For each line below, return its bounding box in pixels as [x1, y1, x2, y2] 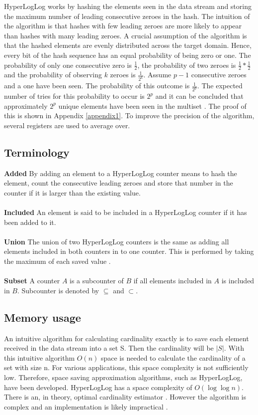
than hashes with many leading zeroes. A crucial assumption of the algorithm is [4, 30, 247, 40]
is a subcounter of [70, 275, 124, 286]
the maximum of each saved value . [4, 256, 111, 266]
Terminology [4, 144, 70, 160]
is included [221, 275, 255, 286]
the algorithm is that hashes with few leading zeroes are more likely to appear [4, 20, 242, 31]
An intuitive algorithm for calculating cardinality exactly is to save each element [4, 333, 249, 343]
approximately [4, 100, 48, 111]
